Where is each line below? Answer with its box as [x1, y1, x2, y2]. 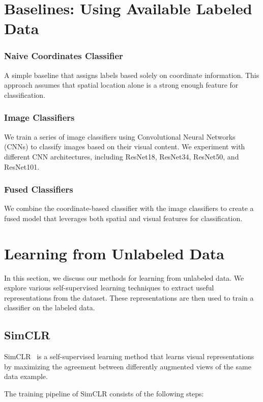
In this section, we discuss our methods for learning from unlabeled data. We [4, 272, 244, 283]
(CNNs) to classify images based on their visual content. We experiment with [4, 141, 245, 152]
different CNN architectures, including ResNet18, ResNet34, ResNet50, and [4, 151, 239, 162]
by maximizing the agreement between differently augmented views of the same [4, 361, 251, 371]
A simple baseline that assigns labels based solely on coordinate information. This [4, 69, 259, 80]
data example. [4, 371, 48, 382]
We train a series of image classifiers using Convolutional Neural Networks [4, 131, 236, 142]
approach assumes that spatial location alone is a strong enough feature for [4, 79, 239, 90]
